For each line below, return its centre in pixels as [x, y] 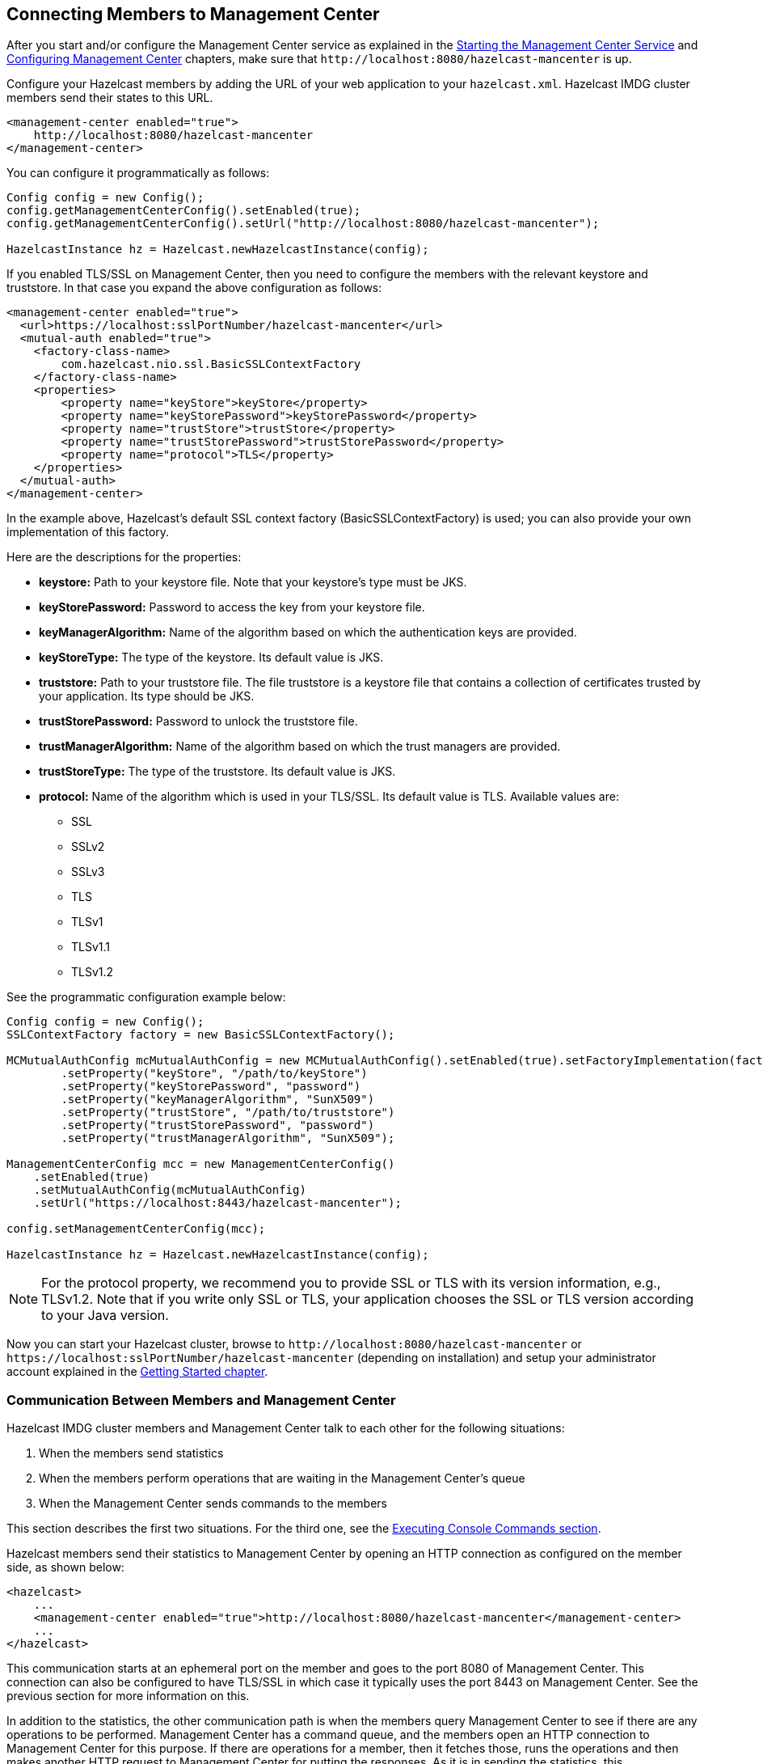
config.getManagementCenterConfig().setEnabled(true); [184, 211]
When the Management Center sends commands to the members [213, 1504]
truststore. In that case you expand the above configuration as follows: [194, 288]
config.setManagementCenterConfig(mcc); [136, 1229]
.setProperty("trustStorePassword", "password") [218, 1125]
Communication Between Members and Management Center [201, 1400]
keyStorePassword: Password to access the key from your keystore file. [232, 607]
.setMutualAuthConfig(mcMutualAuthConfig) [170, 1190]
